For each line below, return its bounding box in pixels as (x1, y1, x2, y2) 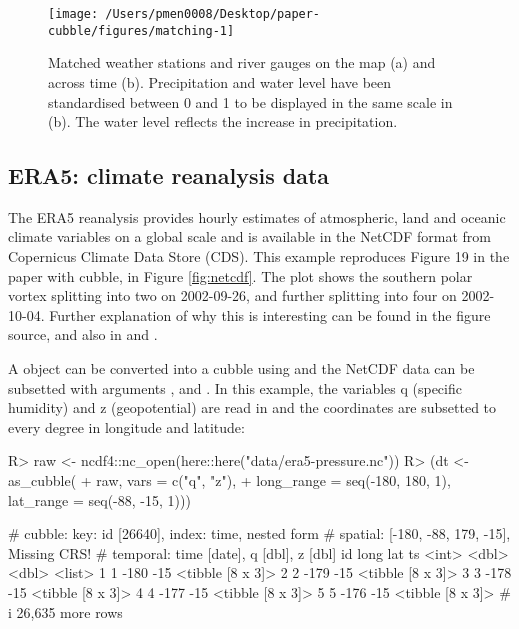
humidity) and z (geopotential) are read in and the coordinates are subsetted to (8, 397, 497, 418)
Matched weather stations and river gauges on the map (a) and (48, 52, 436, 73)
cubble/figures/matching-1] (48, 23, 235, 38)
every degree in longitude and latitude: (8, 416, 245, 437)
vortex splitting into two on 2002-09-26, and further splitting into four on (8, 285, 457, 306)
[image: (48, 7, 99, 21)
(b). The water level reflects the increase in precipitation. (48, 111, 398, 132)
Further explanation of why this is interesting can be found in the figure (49, 304, 491, 325)
